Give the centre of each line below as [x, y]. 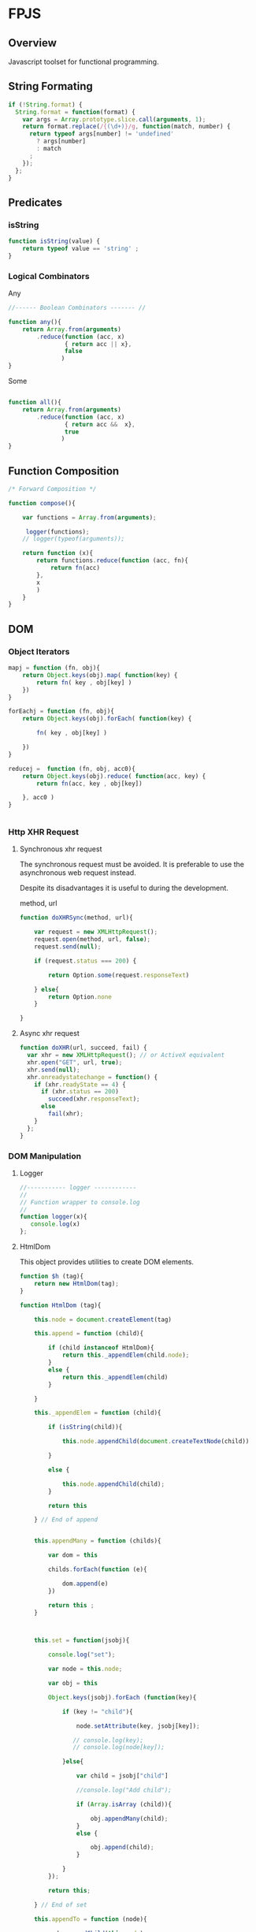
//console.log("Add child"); [124, 1790]
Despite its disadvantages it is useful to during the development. [124, 888]
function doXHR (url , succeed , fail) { [83, 1048]
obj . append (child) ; [122, 1848]
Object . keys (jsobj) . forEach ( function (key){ [122, 1697]
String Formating [50, 86]
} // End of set [61, 1904]
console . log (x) [55, 1224]
